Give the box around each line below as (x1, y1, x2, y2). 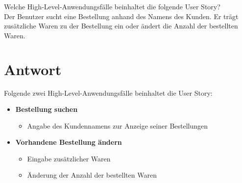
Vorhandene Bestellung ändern (15, 137, 122, 147)
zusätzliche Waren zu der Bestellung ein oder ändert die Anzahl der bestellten (4, 21, 238, 31)
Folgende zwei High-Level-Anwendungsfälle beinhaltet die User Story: (4, 87, 213, 98)
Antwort (4, 59, 62, 79)
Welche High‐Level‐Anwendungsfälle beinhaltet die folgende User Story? (4, 1, 220, 11)
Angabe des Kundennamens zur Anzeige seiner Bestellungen (27, 120, 208, 131)
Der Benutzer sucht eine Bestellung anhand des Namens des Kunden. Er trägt (4, 11, 239, 21)
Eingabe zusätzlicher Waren (27, 153, 111, 163)
